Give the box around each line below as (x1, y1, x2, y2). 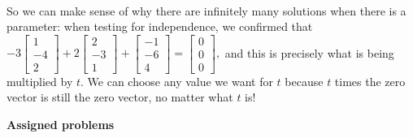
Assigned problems (7, 115, 115, 132)
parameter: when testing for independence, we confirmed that (7, 18, 313, 35)
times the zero (334, 72, 406, 89)
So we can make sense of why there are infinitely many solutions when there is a (7, 2, 406, 19)
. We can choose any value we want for (80, 72, 273, 89)
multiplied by (7, 72, 73, 89)
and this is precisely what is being (224, 44, 394, 61)
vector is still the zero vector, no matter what (7, 88, 233, 106)
